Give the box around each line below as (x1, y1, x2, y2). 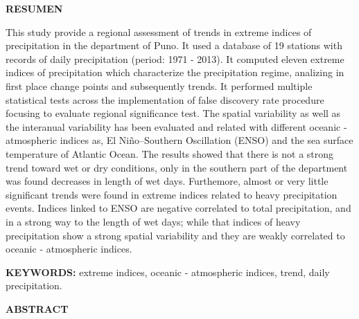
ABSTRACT (6, 301, 69, 316)
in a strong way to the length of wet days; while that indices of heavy (6, 214, 301, 228)
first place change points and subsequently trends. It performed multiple (6, 78, 313, 93)
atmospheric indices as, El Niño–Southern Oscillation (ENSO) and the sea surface (6, 133, 353, 147)
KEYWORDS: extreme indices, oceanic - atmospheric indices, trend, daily (6, 264, 330, 279)
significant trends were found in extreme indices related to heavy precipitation (6, 187, 338, 201)
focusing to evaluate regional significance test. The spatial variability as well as (6, 106, 341, 120)
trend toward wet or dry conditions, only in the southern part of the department (6, 160, 348, 174)
